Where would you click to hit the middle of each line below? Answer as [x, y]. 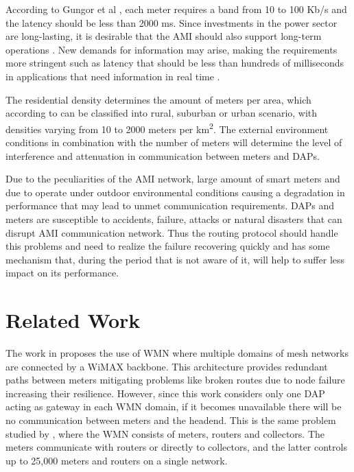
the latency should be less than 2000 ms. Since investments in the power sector [172, 22]
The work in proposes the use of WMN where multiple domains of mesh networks [177, 353]
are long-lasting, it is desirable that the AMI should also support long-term [164, 36]
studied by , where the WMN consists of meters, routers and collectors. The [165, 433]
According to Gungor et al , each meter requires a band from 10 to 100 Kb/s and [176, 9]
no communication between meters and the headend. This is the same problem [171, 420]
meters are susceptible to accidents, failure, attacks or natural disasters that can [174, 219]
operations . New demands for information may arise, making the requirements [172, 49]
